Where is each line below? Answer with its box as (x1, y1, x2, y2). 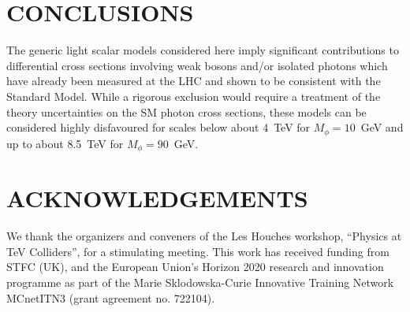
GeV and (360, 119, 404, 136)
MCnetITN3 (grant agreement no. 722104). (6, 289, 215, 306)
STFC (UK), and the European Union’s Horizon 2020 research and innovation (6, 258, 384, 275)
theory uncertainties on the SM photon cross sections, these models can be (6, 103, 367, 120)
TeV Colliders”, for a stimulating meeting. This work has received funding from (6, 243, 389, 259)
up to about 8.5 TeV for (6, 135, 124, 151)
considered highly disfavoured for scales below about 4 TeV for (6, 119, 311, 136)
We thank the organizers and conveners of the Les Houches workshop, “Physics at (6, 228, 402, 244)
